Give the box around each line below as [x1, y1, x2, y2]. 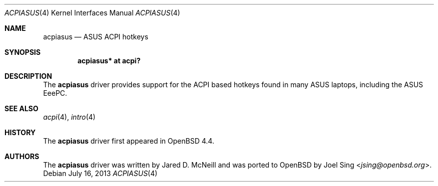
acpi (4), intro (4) [43, 113, 96, 121]
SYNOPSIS [4, 48, 41, 56]
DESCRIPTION [4, 72, 52, 80]
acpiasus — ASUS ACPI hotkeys [43, 32, 148, 41]
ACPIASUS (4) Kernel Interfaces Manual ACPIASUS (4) [4, 8, 180, 17]
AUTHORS [4, 152, 39, 161]
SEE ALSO [4, 104, 38, 113]
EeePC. [43, 89, 67, 97]
